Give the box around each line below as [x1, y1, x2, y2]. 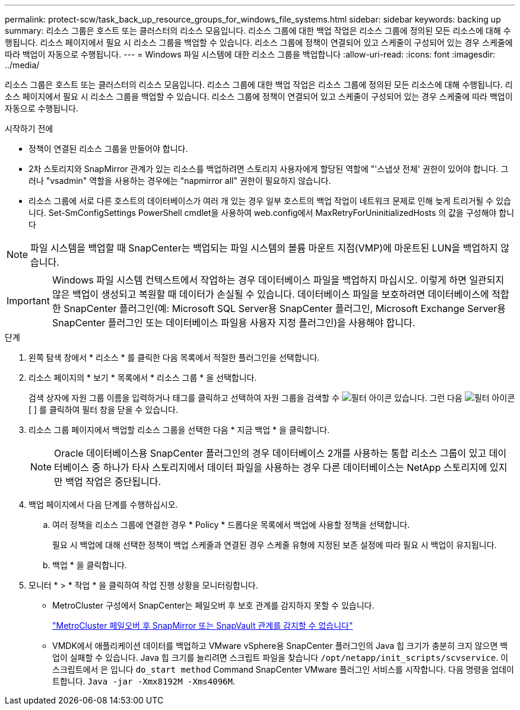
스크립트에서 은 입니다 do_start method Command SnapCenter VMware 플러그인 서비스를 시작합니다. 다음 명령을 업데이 [52, 664, 514, 674]
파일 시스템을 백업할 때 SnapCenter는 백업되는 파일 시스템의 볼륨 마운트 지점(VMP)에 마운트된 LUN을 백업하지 [30, 242, 498, 254]
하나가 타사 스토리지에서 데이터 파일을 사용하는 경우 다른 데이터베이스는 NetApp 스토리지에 [103, 461, 487, 473]
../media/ [5, 60, 40, 70]
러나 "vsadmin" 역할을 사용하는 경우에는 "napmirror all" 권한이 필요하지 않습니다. [28, 176, 331, 186]
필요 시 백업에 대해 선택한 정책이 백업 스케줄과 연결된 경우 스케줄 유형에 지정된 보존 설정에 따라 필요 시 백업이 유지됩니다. [52, 540, 497, 550]
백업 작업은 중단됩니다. [65, 476, 161, 488]
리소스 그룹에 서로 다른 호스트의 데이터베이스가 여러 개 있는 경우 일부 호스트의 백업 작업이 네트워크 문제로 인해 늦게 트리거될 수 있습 [28, 196, 511, 206]
